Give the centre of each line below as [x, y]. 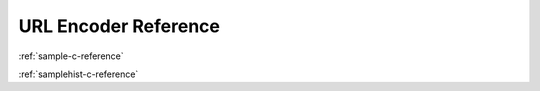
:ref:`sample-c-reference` [71, 56]
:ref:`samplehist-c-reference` [78, 74]
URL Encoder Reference [119, 26]
